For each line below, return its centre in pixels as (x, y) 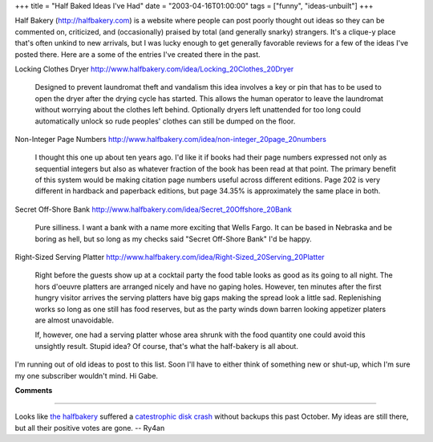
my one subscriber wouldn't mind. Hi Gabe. (87, 375)
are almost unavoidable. (74, 320)
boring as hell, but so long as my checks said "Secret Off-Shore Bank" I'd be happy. (173, 239)
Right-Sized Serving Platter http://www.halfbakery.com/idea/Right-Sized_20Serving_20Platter (170, 257)
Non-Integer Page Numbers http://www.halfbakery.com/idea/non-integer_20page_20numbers (170, 139)
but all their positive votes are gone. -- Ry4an (90, 428)
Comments (34, 390)
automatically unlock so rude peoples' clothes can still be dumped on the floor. (165, 121)
